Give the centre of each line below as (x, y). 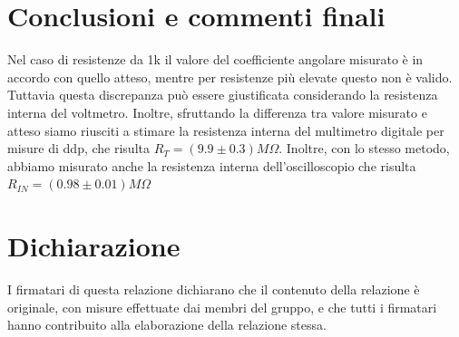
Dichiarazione (94, 246)
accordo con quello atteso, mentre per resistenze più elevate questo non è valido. (230, 77)
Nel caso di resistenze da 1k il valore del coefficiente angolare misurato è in (215, 59)
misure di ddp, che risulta (78, 148)
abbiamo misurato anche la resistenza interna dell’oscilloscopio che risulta (212, 165)
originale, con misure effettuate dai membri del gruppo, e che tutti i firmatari (222, 307)
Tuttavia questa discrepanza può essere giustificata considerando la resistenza (223, 95)
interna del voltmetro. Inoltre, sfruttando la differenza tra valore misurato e (217, 112)
